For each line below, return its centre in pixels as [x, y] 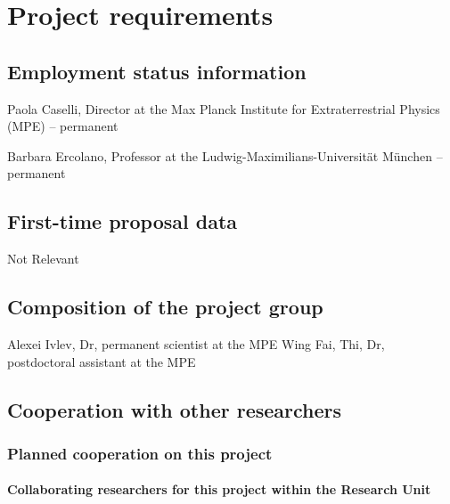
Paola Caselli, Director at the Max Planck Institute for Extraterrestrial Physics [224, 108]
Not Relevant [43, 259]
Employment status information [157, 71]
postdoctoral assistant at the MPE [102, 361]
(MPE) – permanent [63, 126]
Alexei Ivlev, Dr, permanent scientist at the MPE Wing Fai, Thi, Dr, [196, 343]
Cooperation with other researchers [175, 409]
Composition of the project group [165, 307]
